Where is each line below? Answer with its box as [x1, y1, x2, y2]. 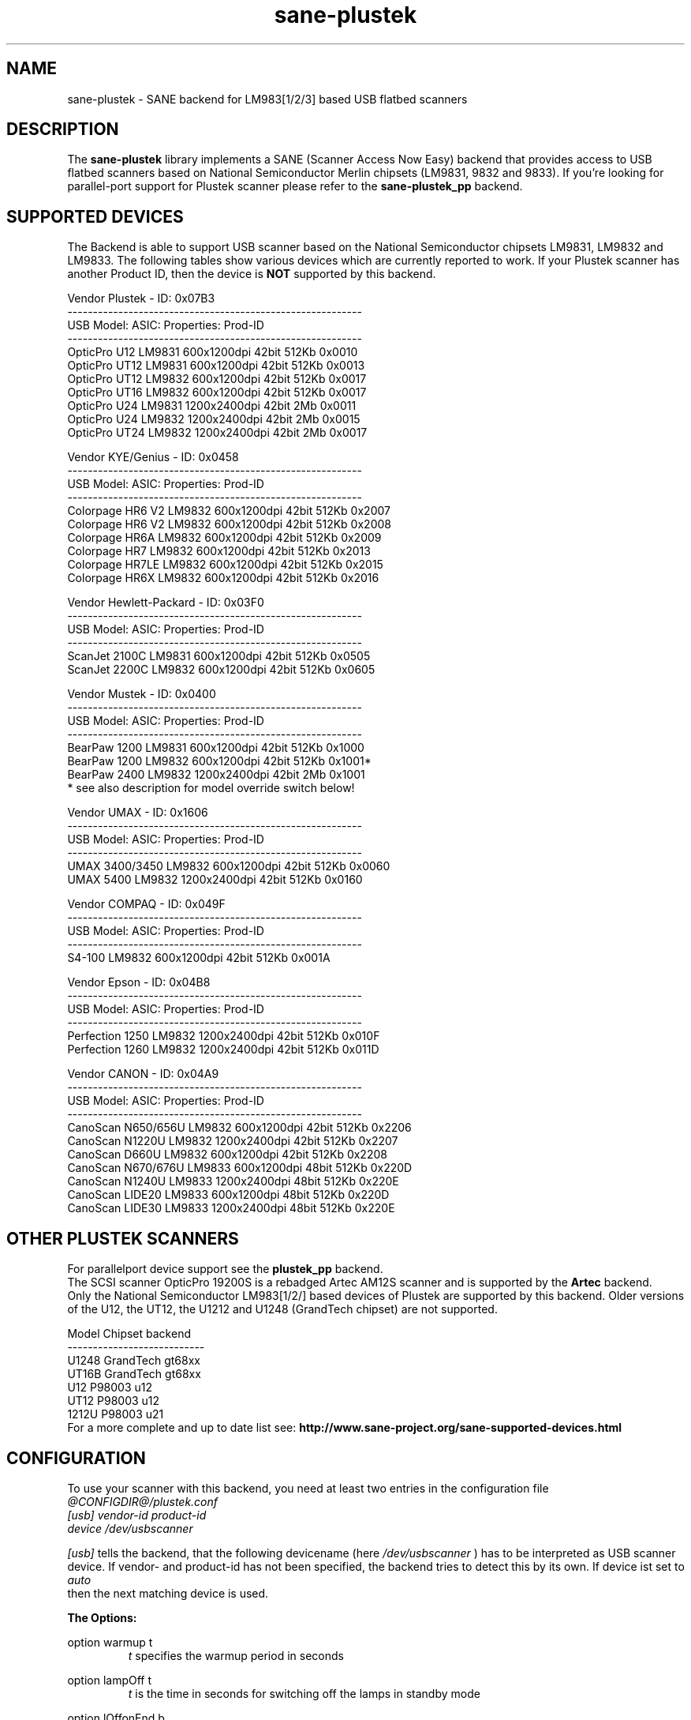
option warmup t [67, 1635, 153, 1649]
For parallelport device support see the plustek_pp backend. [67, 1262, 383, 1276]
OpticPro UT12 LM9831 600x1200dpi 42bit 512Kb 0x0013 [67, 359, 365, 373]
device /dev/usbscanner [67, 1521, 193, 1535]
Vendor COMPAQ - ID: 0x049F [67, 897, 226, 911]
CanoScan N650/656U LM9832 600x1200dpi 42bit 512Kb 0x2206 [67, 1121, 412, 1135]
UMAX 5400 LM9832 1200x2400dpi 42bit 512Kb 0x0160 [67, 873, 363, 887]
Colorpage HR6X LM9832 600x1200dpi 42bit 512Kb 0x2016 [67, 571, 379, 585]
